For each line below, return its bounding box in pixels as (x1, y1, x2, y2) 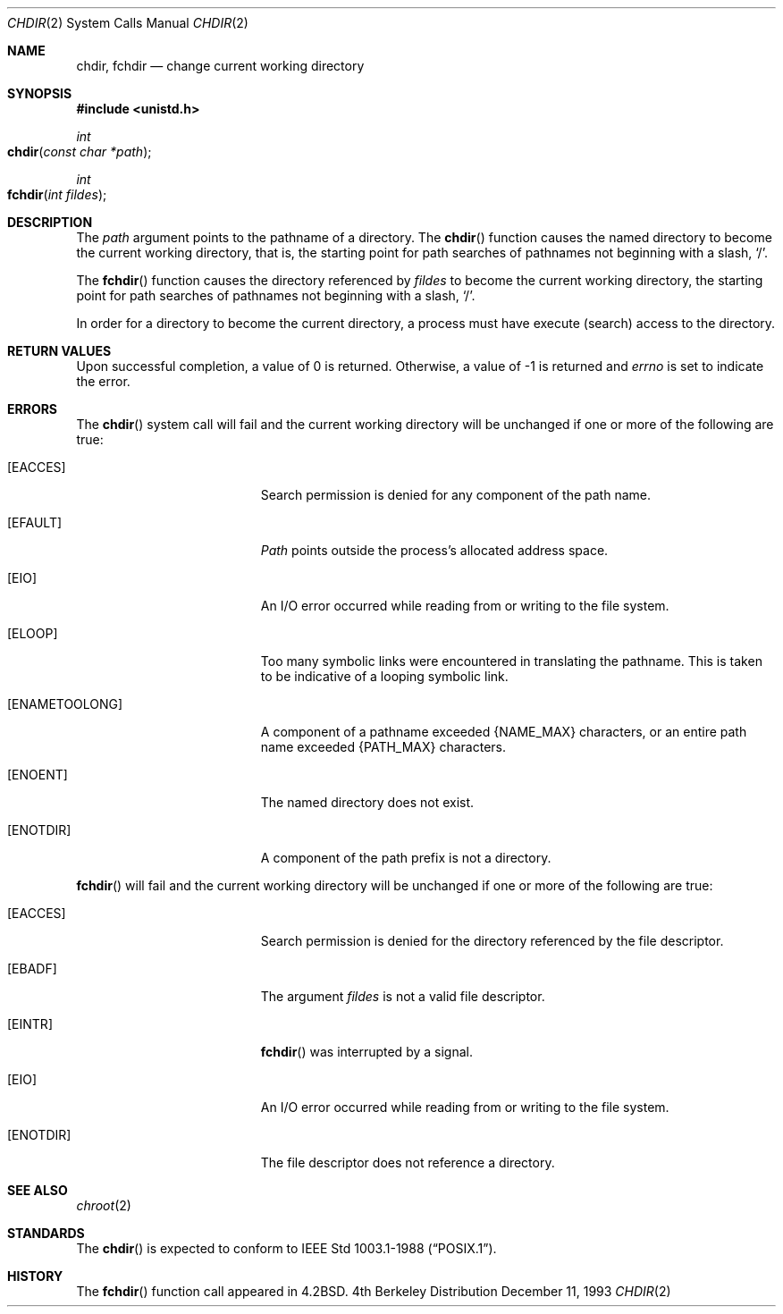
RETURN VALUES (7, 343, 112, 358)
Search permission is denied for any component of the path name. (260, 487, 652, 502)
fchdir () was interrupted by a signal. (260, 1044, 473, 1059)
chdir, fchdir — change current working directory (76, 58, 365, 73)
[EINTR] (7, 1016, 53, 1032)
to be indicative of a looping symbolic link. (260, 669, 509, 684)
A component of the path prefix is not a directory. (260, 850, 551, 865)
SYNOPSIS (7, 86, 72, 101)
